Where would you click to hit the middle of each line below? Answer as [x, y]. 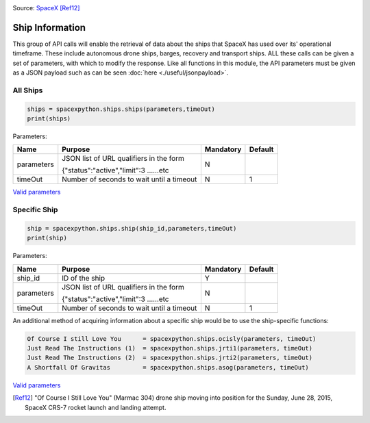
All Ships [28, 90]
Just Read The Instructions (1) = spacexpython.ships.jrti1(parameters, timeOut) [170, 348]
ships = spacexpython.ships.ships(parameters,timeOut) [121, 109]
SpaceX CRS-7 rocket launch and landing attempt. [96, 407]
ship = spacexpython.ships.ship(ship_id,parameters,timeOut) [132, 228]
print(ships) [49, 119]
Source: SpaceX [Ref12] [46, 8]
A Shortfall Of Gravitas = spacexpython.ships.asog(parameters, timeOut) [168, 367]
